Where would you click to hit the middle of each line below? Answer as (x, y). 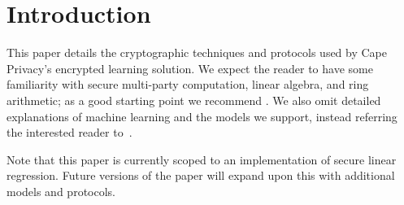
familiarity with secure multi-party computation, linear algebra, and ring (188, 84)
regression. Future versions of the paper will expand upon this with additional (201, 175)
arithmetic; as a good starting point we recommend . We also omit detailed (194, 100)
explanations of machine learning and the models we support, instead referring (202, 116)
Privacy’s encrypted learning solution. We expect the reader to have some (190, 68)
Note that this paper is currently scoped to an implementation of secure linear (202, 159)
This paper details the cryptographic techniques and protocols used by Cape (197, 52)
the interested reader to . (70, 132)
